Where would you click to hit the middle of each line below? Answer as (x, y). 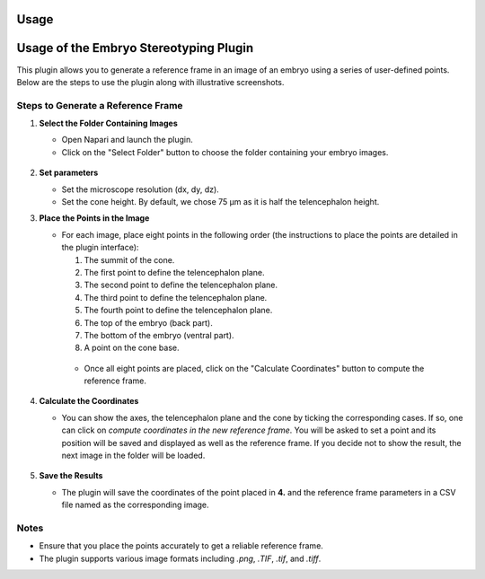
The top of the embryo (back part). (148, 322)
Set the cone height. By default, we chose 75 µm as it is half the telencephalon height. (220, 202)
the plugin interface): (100, 248)
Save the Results (71, 476)
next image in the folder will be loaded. (133, 456)
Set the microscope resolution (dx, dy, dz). (140, 189)
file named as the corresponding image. (136, 505)
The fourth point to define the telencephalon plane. (178, 311)
